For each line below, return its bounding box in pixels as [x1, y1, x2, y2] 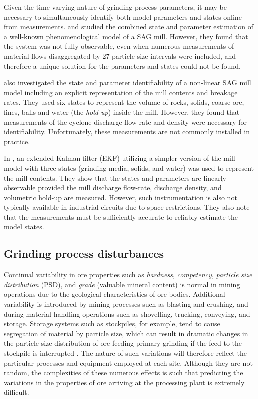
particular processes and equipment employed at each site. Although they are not [4, 357, 253, 368]
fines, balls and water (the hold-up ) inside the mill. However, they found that [4, 106, 240, 117]
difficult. [4, 387, 29, 397]
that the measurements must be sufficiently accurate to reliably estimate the [4, 211, 238, 222]
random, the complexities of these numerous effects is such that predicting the [4, 367, 243, 378]
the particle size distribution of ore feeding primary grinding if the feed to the [4, 338, 242, 348]
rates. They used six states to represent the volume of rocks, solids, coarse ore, [4, 97, 244, 107]
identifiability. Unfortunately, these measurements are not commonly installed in [4, 126, 250, 137]
